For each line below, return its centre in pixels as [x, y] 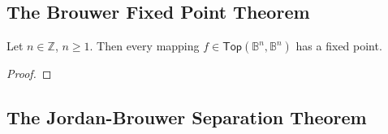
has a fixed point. [339, 46]
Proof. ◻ [29, 73]
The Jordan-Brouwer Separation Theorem [187, 117]
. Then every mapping [144, 46]
